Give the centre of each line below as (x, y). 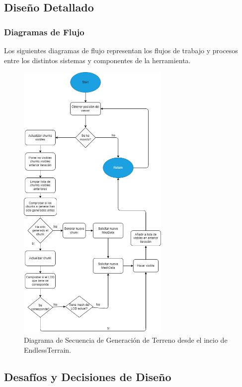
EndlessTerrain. (47, 349)
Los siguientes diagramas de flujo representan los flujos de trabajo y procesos (121, 50)
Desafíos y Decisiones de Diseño (88, 376)
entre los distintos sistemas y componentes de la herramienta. (97, 60)
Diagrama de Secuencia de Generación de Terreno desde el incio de (126, 340)
